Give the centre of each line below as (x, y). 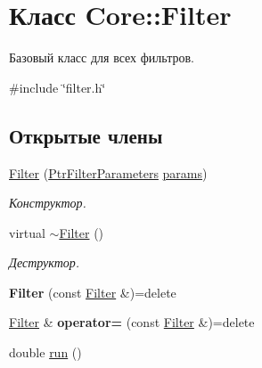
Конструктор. (48, 203)
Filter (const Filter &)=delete (93, 292)
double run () (45, 352)
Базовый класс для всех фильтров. (102, 57)
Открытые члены (86, 135)
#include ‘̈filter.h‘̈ (57, 87)
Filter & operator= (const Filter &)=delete (132, 322)
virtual (27, 232)
